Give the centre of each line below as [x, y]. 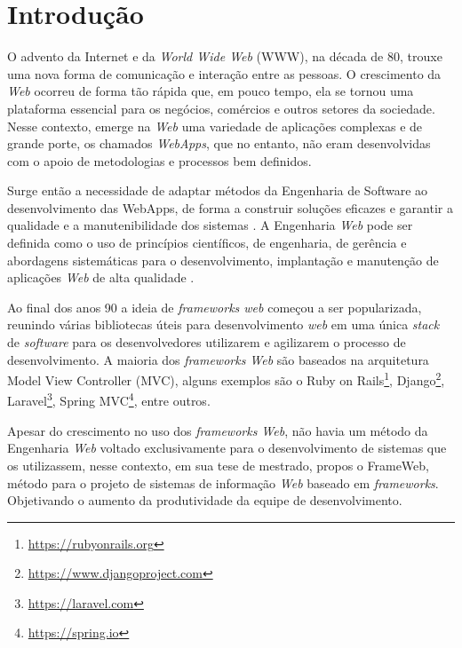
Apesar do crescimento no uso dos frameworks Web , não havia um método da [218, 430]
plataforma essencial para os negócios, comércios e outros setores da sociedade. [221, 108]
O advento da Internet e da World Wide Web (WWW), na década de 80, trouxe [225, 56]
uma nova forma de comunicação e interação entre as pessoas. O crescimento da [224, 73]
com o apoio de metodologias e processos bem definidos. [159, 160]
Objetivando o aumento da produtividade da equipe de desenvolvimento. [205, 500]
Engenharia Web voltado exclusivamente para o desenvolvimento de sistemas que [227, 448]
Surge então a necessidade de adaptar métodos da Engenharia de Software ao [218, 190]
